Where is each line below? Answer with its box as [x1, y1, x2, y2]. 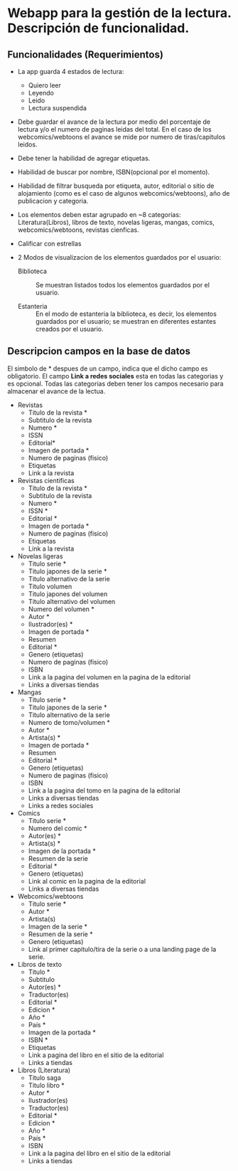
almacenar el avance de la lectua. [7, 386, 106, 396]
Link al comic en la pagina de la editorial [28, 876, 146, 885]
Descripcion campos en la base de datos [7, 345, 190, 357]
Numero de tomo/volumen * [28, 718, 110, 726]
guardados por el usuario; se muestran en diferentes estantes [35, 317, 217, 325]
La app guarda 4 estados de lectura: [17, 68, 124, 75]
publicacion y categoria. [17, 197, 89, 205]
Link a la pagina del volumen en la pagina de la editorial [28, 672, 190, 681]
